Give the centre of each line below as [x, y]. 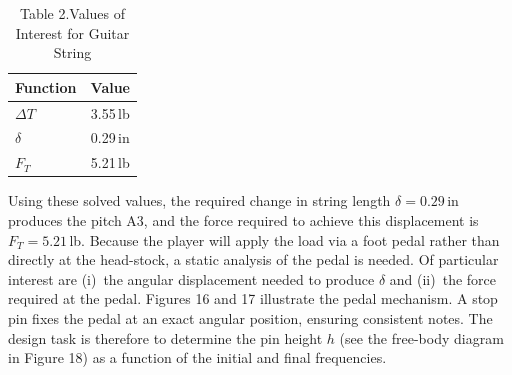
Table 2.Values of [72, 13]
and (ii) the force [443, 278]
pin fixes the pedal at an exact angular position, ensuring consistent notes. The [250, 317]
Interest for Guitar [72, 32]
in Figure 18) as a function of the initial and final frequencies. [197, 357]
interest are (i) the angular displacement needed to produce [191, 278]
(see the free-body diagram [421, 337]
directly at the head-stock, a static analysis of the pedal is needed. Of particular [253, 259]
